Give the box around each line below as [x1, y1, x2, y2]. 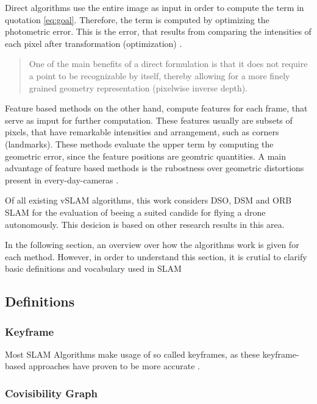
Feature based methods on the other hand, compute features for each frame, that [5, 102, 308, 115]
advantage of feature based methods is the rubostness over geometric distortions [5, 161, 304, 174]
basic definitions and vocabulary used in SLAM [5, 262, 182, 275]
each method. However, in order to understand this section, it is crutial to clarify [5, 250, 307, 263]
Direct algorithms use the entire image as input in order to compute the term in [5, 1, 304, 13]
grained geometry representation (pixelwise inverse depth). [29, 81, 248, 94]
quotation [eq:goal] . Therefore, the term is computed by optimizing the [5, 13, 269, 26]
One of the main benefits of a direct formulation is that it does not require [29, 57, 308, 70]
